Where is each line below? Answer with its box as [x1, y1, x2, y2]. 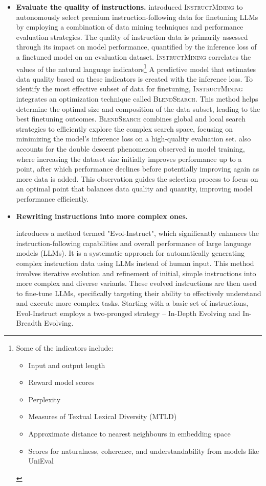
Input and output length [28, 359, 105, 370]
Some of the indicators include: [16, 343, 114, 353]
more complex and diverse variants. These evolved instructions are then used [16, 278, 257, 288]
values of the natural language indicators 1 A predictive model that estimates [16, 62, 256, 74]
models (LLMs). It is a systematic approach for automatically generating [16, 248, 245, 258]
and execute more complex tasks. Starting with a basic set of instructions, [16, 298, 249, 308]
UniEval [28, 455, 54, 466]
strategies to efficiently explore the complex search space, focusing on [16, 123, 233, 134]
